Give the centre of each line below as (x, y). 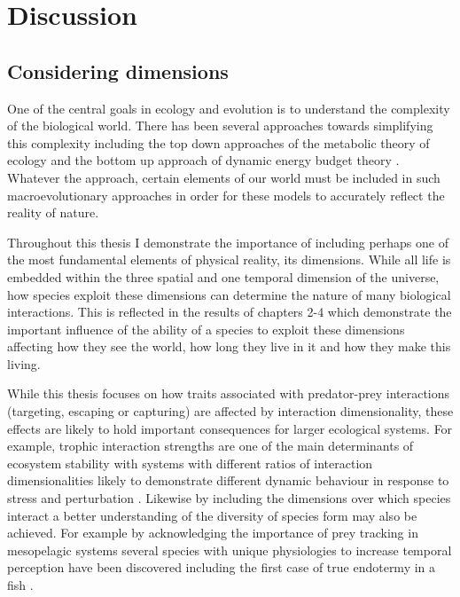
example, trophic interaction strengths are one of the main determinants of (211, 446)
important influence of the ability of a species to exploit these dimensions (206, 329)
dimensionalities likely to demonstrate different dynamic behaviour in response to (228, 480)
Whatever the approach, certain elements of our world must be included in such (224, 177)
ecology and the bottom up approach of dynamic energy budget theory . (203, 160)
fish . (20, 585)
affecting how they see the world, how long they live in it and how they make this (229, 346)
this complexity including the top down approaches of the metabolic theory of (218, 142)
